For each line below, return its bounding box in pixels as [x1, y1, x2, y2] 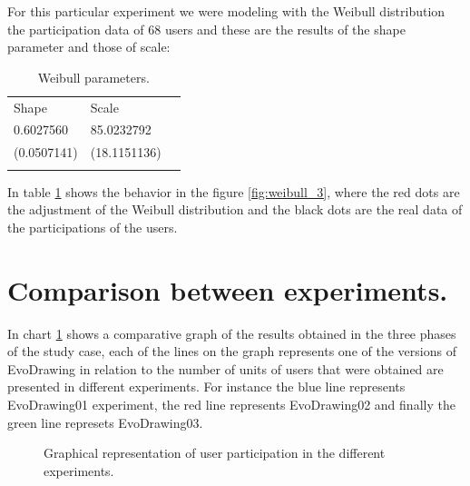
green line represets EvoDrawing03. [7, 412, 203, 431]
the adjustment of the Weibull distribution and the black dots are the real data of [7, 200, 463, 219]
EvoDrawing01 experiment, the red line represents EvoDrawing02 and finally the [7, 394, 455, 413]
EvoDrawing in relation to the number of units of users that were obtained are [7, 359, 444, 378]
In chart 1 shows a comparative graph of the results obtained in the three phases [7, 323, 456, 342]
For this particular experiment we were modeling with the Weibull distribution [7, 2, 446, 20]
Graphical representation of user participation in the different [44, 443, 386, 462]
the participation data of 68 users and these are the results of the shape [7, 19, 406, 38]
